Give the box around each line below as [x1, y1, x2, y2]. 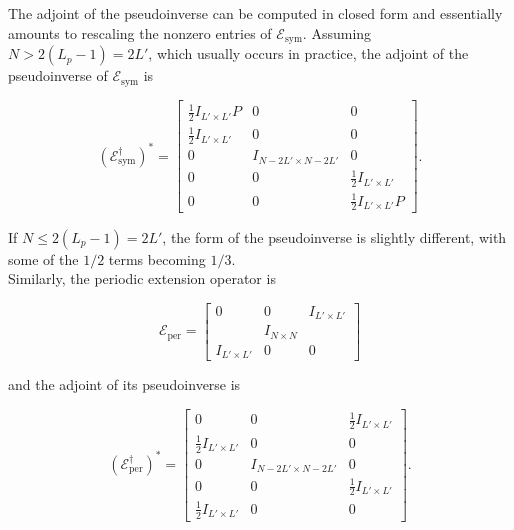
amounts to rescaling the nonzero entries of [8, 22, 272, 43]
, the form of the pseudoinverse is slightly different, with [162, 226, 507, 247]
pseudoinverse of [8, 65, 108, 86]
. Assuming [302, 22, 372, 43]
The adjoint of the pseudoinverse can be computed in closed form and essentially [8, 3, 503, 23]
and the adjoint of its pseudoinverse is [8, 374, 241, 395]
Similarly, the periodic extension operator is [8, 268, 276, 289]
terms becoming [108, 248, 206, 269]
